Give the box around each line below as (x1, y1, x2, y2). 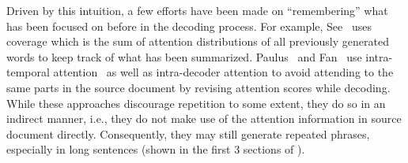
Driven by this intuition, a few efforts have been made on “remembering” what (6, 2, 388, 18)
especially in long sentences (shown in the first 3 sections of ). (6, 141, 305, 157)
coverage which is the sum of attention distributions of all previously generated (6, 33, 389, 50)
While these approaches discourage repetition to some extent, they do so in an (6, 94, 386, 111)
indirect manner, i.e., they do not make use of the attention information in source (6, 110, 402, 127)
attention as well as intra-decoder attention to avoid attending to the (53, 64, 394, 80)
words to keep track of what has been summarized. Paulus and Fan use (6, 48, 362, 65)
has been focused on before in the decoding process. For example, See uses (6, 17, 372, 34)
